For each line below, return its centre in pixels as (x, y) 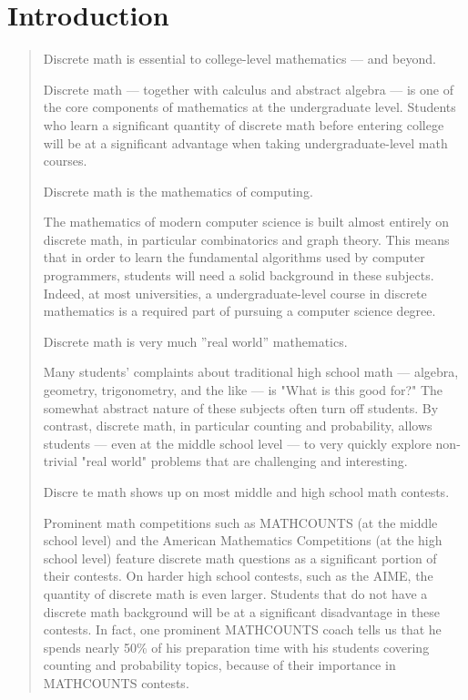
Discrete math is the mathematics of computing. (178, 191)
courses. (65, 161)
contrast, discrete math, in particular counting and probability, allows (238, 426)
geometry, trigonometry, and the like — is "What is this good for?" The (243, 390)
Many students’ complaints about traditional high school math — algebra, (251, 372)
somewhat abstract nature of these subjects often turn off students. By (241, 407)
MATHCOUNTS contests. (116, 682)
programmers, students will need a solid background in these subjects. (239, 275)
